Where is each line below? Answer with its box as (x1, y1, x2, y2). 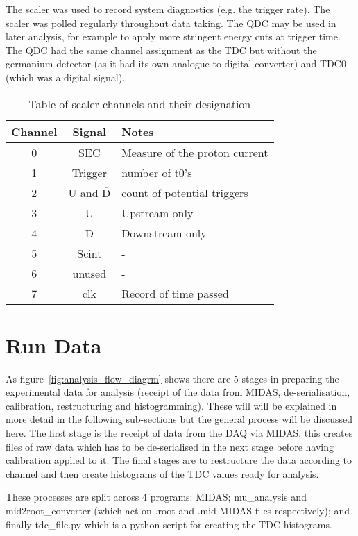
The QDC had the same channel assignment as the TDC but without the (6, 42, 317, 57)
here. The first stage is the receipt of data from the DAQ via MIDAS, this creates (6, 426, 353, 440)
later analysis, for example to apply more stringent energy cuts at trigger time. (6, 29, 341, 44)
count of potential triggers (121, 184, 248, 201)
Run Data (6, 330, 102, 359)
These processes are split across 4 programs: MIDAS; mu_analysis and (6, 489, 307, 504)
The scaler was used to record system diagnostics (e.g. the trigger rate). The (6, 2, 330, 16)
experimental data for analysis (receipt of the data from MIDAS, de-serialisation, (6, 385, 350, 399)
